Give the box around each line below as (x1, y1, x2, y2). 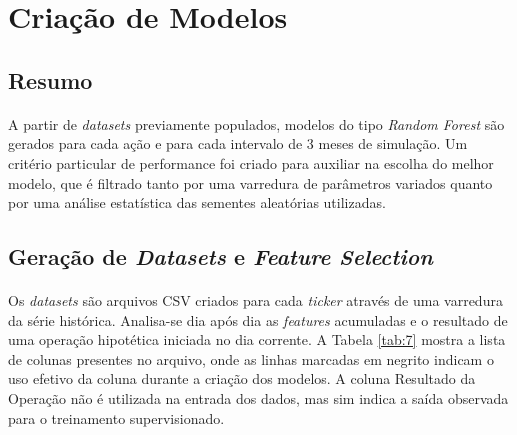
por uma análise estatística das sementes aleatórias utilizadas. (8, 192, 386, 213)
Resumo (8, 64, 93, 95)
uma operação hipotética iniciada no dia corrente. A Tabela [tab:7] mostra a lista (8, 329, 506, 350)
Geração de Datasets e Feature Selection (8, 241, 433, 272)
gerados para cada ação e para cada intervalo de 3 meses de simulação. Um (8, 133, 468, 154)
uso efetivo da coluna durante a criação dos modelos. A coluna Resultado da (8, 368, 476, 389)
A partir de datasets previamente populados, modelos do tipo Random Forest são (8, 113, 505, 134)
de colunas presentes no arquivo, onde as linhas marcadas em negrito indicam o (8, 348, 494, 369)
